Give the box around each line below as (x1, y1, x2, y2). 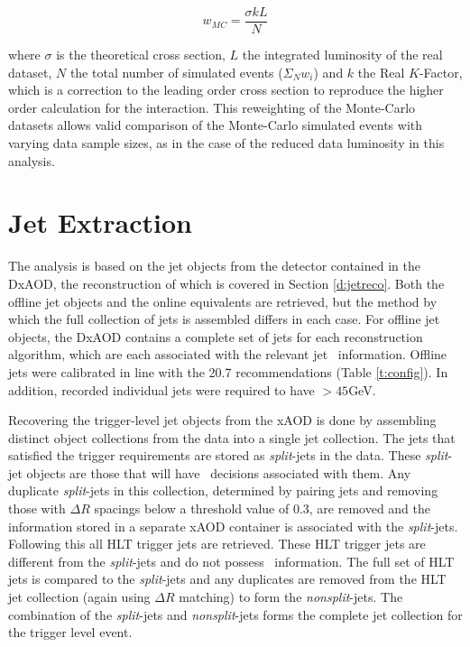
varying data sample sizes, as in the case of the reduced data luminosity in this (8, 134, 445, 153)
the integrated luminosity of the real (242, 45, 443, 64)
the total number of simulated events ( (69, 62, 283, 81)
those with (8, 499, 66, 518)
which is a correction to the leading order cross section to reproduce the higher (8, 80, 444, 99)
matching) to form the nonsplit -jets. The (179, 587, 403, 606)
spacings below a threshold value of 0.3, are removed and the (94, 499, 431, 518)
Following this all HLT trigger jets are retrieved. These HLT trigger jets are (8, 534, 426, 553)
